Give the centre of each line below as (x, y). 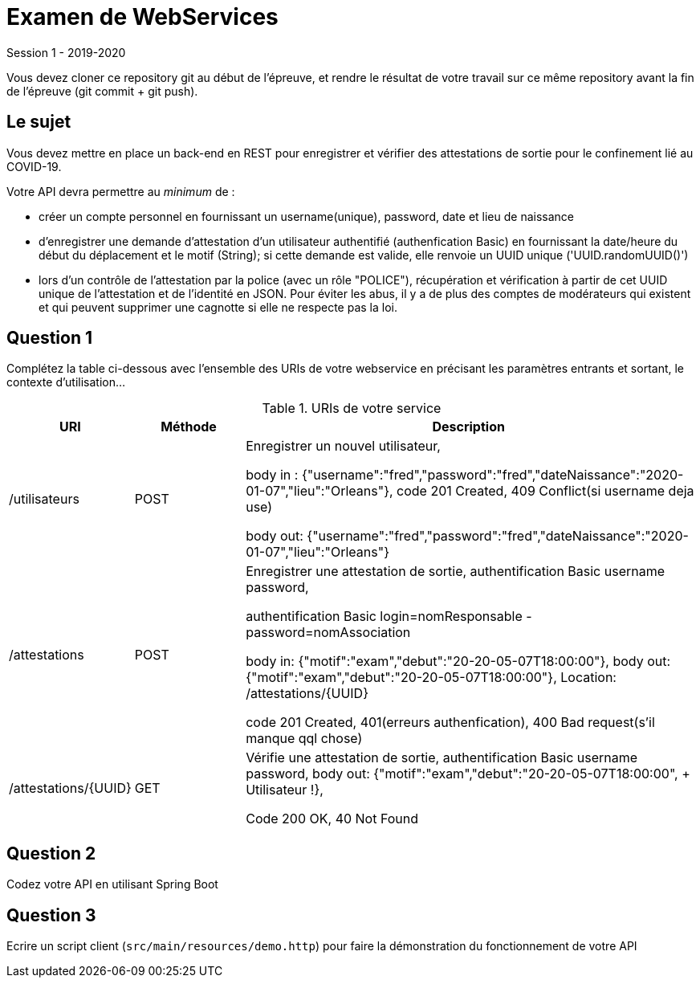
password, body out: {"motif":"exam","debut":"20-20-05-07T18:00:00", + (468, 774)
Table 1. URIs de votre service (352, 408)
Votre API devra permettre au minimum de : (121, 191)
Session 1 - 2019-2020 (66, 52)
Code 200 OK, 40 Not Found (332, 819)
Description (468, 427)
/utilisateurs (44, 499)
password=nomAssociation (328, 633)
